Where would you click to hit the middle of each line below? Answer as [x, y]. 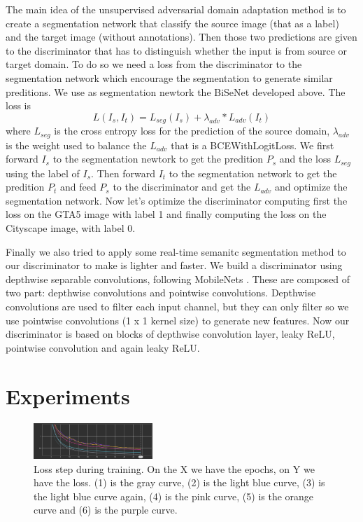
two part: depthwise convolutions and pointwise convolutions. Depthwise [161, 293]
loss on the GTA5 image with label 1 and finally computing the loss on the [166, 214]
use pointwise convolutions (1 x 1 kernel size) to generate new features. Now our [178, 320]
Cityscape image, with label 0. [71, 228]
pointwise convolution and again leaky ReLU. [103, 347]
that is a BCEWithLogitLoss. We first [252, 145]
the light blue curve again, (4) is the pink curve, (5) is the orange [174, 496]
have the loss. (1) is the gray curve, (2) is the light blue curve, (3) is [179, 482]
